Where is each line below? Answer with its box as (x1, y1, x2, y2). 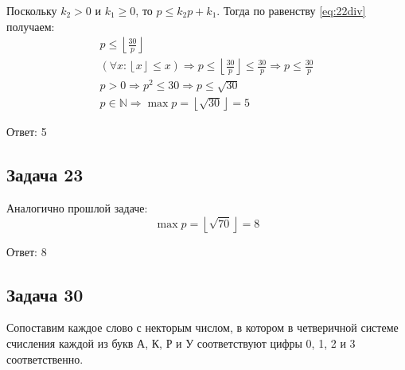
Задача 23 (6, 162, 84, 187)
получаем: (6, 18, 55, 34)
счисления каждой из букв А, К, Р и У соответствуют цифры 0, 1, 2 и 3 (6, 334, 356, 351)
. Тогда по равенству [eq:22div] (216, 2, 366, 18)
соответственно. (6, 350, 84, 367)
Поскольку (6, 2, 57, 18)
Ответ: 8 (6, 243, 47, 259)
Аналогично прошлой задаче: (6, 199, 148, 216)
